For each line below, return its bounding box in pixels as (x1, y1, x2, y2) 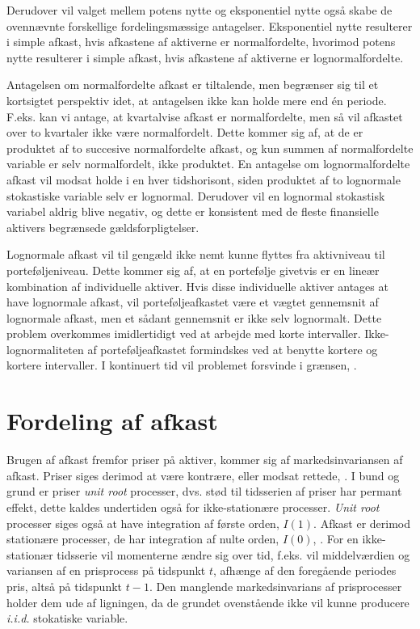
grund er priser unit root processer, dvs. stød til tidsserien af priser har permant (6, 483, 402, 500)
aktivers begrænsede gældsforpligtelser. (6, 218, 199, 235)
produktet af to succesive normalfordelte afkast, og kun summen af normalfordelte (6, 139, 414, 156)
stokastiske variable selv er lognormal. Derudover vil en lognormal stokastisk (6, 187, 385, 204)
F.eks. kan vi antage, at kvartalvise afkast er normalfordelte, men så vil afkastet (6, 108, 403, 125)
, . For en (313, 530, 359, 547)
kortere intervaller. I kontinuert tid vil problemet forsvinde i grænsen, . (6, 357, 357, 374)
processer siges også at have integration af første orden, (6, 514, 279, 531)
